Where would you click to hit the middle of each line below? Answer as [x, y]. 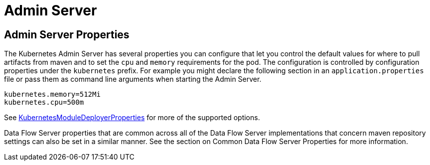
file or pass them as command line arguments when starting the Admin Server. [133, 79]
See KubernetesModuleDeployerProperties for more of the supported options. [132, 118]
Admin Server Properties [67, 34]
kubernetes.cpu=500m [44, 102]
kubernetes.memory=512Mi [52, 94]
